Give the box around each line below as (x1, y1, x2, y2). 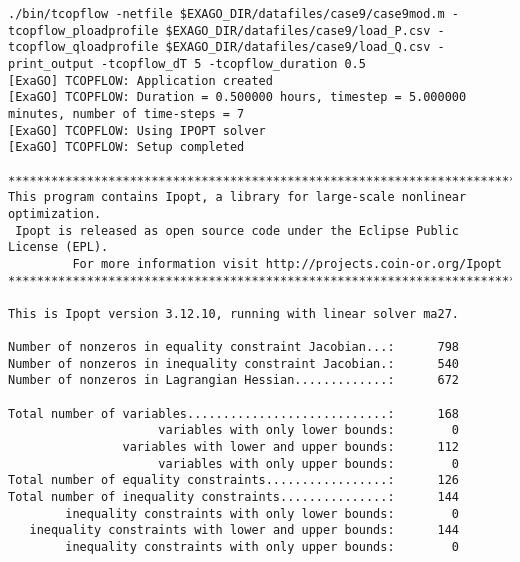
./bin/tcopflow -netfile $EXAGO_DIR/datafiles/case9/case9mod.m (8, 7, 445, 21)
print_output (8, 56, 94, 71)
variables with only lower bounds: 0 (158, 423, 460, 438)
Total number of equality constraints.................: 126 (8, 473, 460, 488)
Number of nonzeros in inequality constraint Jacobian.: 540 (8, 356, 460, 371)
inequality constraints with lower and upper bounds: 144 (29, 523, 460, 538)
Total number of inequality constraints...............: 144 (8, 490, 460, 505)
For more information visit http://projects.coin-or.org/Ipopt (72, 256, 502, 271)
